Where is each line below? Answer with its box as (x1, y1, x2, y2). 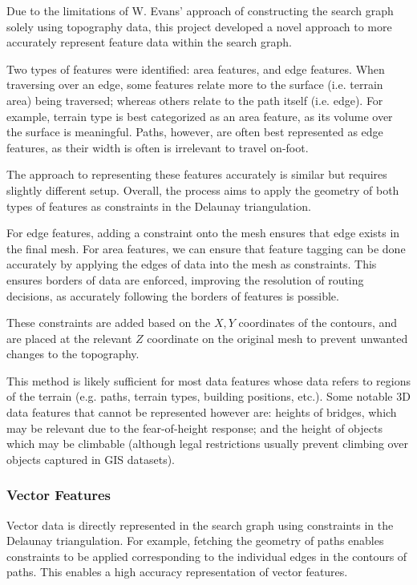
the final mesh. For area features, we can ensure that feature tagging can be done (6, 240, 406, 256)
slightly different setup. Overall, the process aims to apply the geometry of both (6, 181, 399, 198)
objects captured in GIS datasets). (6, 450, 175, 467)
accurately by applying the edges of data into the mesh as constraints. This (6, 256, 377, 272)
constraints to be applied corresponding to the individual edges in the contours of (6, 547, 407, 564)
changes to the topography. (6, 345, 140, 362)
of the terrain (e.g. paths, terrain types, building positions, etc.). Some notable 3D (6, 388, 411, 405)
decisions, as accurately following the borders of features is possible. (6, 287, 339, 304)
